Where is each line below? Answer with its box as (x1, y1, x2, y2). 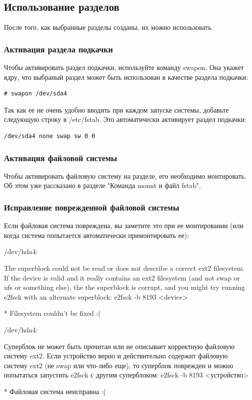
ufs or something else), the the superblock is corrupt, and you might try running (4, 282, 245, 292)
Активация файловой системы (4, 151, 117, 164)
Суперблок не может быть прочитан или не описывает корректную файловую (4, 341, 235, 351)
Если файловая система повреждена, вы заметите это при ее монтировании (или (4, 220, 244, 231)
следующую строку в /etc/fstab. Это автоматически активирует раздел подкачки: (4, 114, 247, 124)
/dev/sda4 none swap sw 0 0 (4, 132, 95, 140)
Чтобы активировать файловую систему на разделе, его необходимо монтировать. (4, 170, 247, 181)
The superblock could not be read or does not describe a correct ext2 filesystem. (4, 262, 245, 273)
